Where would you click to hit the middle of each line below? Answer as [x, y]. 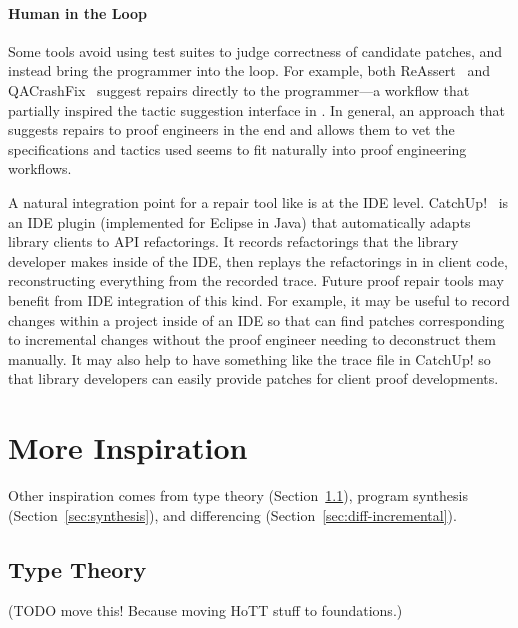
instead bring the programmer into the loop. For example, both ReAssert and [249, 70]
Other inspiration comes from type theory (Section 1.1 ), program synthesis [238, 495]
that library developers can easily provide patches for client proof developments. [253, 378]
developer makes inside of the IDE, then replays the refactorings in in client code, [258, 260]
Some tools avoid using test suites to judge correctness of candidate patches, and [255, 50]
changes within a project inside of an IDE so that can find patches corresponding [256, 319]
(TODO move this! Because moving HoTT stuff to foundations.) [205, 610]
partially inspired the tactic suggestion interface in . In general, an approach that [257, 109]
